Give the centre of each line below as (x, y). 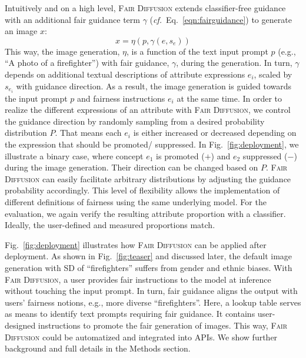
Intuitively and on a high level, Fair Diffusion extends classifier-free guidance (145, 8)
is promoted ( (180, 155)
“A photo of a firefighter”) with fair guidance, (87, 63)
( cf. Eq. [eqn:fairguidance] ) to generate (221, 19)
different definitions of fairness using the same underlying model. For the (136, 202)
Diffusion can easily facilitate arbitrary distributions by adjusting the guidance (148, 178)
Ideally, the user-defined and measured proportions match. (110, 225)
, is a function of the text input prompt (197, 51)
